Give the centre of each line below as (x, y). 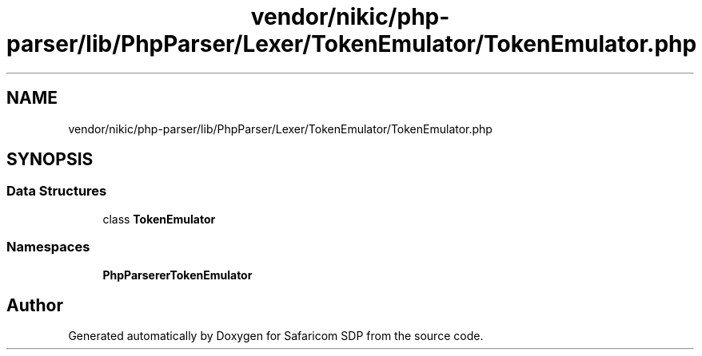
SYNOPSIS (50, 160)
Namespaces (48, 247)
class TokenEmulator (159, 219)
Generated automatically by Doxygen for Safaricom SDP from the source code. (276, 336)
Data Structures (57, 191)
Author (35, 305)
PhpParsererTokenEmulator (177, 275)
